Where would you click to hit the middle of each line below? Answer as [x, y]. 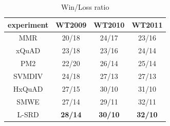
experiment [28, 24]
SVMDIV [28, 76]
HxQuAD [28, 88]
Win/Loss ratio [85, 7]
